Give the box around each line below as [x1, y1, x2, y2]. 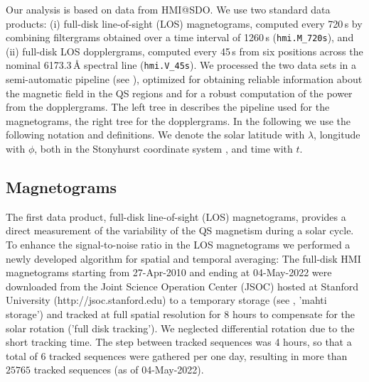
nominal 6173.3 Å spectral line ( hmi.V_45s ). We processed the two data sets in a [6, 58, 357, 72]
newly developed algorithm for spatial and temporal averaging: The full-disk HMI [6, 251, 361, 266]
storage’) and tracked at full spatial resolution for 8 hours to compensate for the [6, 307, 355, 322]
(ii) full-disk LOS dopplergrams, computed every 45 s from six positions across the [6, 43, 363, 58]
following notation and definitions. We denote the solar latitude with [6, 127, 305, 142]
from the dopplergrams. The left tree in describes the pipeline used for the [6, 99, 330, 114]
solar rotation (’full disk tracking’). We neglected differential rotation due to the [6, 320, 355, 335]
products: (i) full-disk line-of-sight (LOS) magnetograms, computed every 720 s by [6, 16, 363, 31]
